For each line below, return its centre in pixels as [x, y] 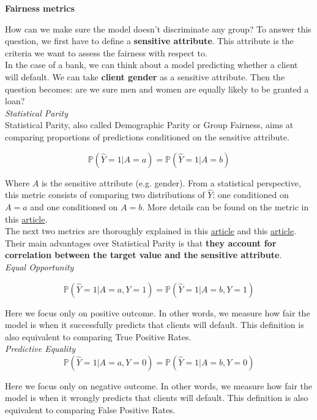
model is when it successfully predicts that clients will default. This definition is [155, 325]
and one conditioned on [74, 206]
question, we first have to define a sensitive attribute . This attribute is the [149, 41]
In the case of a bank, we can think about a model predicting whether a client [151, 65]
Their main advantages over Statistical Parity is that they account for [141, 242]
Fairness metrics [40, 8]
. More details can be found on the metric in [226, 206]
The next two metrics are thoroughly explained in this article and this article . [151, 231]
